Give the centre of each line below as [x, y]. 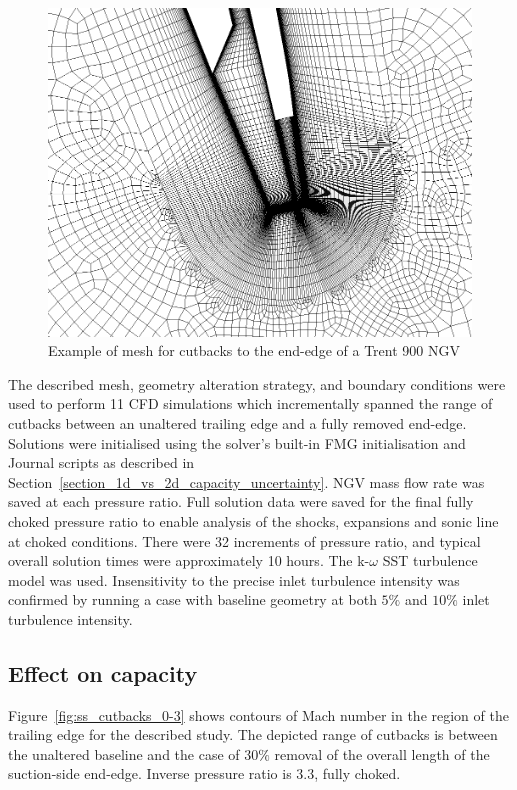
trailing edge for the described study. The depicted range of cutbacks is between [253, 734]
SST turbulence [430, 560]
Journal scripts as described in [101, 462]
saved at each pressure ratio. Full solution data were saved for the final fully [241, 501]
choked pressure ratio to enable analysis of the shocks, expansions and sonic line [253, 520]
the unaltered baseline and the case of [124, 753]
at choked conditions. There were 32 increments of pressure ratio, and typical [244, 540]
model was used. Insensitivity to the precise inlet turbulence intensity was [234, 579]
